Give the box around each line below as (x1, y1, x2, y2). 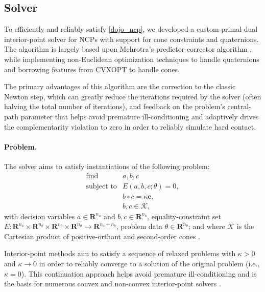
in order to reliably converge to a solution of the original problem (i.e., (39, 258, 260, 269)
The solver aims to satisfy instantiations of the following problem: (4, 160, 210, 171)
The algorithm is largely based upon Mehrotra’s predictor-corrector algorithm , (4, 44, 252, 54)
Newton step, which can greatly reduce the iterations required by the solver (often (4, 91, 261, 101)
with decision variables (4, 211, 75, 221)
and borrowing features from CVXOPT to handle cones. (4, 64, 180, 74)
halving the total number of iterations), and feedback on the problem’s (4, 101, 225, 112)
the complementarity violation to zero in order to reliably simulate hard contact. (4, 121, 256, 132)
